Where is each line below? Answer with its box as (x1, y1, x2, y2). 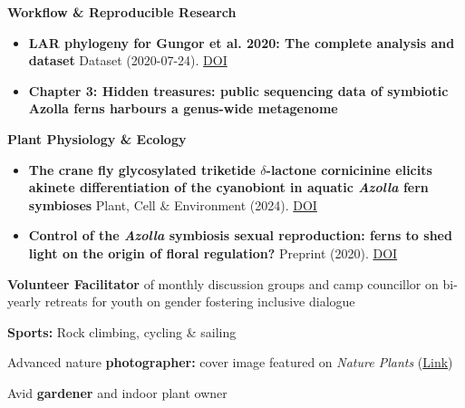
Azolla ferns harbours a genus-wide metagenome (28, 99, 338, 118)
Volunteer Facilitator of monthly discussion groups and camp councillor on (7, 274, 439, 293)
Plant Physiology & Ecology (7, 129, 187, 148)
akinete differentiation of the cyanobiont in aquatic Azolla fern (28, 178, 429, 197)
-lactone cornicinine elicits (266, 160, 432, 179)
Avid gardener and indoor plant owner (7, 383, 228, 402)
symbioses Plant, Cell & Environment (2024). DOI (28, 195, 317, 214)
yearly (7, 292, 41, 311)
